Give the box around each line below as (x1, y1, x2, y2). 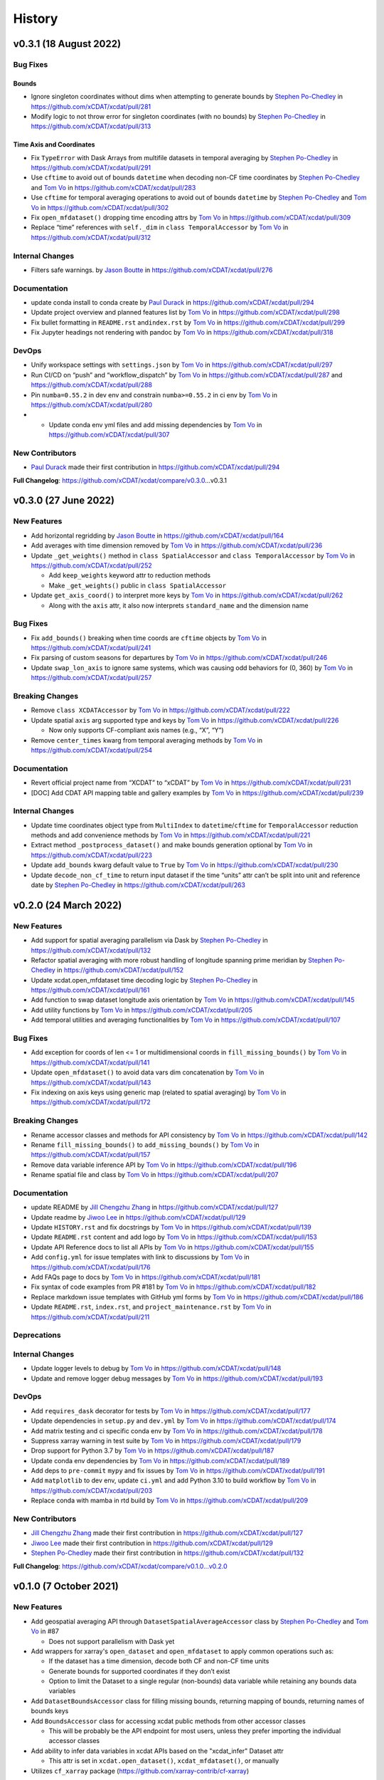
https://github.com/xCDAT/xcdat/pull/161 (31, 986, 150, 995)
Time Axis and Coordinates (13, 140, 95, 149)
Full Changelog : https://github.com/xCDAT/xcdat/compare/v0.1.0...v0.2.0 (13, 1561, 228, 1570)
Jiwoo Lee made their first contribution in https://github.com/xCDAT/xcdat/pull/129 (31, 1539, 273, 1547)
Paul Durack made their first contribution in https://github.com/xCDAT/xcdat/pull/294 (31, 463, 280, 471)
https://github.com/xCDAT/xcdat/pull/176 (31, 1262, 151, 1271)
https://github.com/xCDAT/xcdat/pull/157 (31, 1151, 151, 1159)
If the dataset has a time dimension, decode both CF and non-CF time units (48, 1657, 270, 1665)
